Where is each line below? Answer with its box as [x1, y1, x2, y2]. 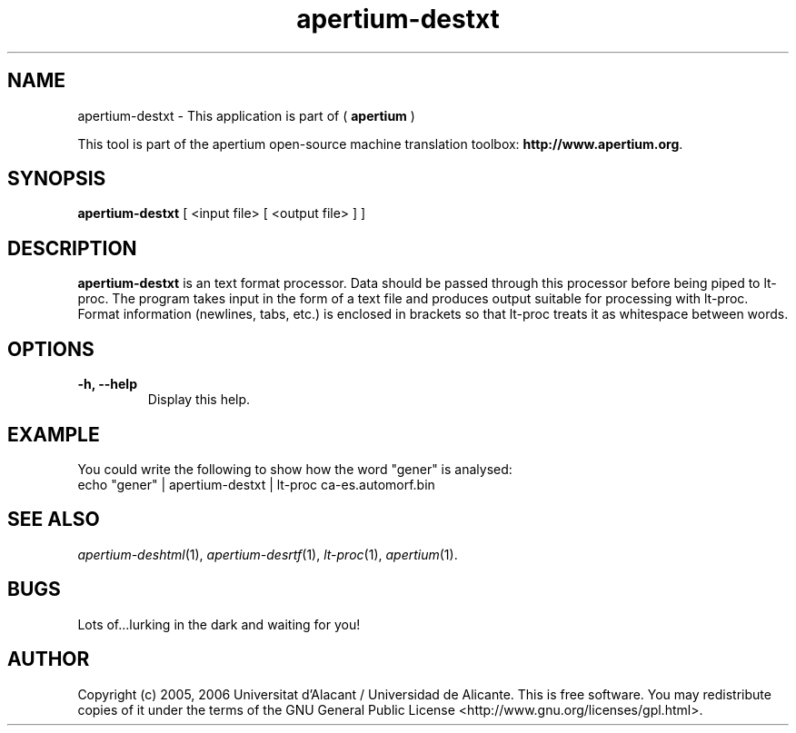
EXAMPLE [7, 422, 100, 446]
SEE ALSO [7, 508, 100, 531]
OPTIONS [7, 337, 95, 361]
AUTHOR [7, 648, 90, 671]
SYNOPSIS [7, 167, 106, 191]
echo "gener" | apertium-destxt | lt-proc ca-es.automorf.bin [77, 476, 435, 492]
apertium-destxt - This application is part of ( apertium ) [77, 107, 415, 124]
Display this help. [147, 391, 251, 408]
